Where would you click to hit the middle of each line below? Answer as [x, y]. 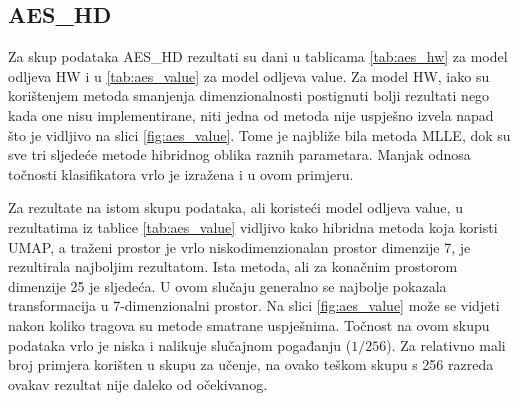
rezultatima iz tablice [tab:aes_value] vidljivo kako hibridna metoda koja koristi [253, 226]
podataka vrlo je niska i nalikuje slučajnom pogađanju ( [180, 344]
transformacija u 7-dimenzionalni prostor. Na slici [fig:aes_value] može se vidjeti [254, 305]
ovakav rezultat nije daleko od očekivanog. [138, 383]
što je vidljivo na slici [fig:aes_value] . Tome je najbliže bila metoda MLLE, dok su [259, 134]
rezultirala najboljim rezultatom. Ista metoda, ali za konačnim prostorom [233, 266]
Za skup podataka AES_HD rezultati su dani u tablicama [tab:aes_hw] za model [258, 56]
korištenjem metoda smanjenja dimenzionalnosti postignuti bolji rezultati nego [249, 95]
